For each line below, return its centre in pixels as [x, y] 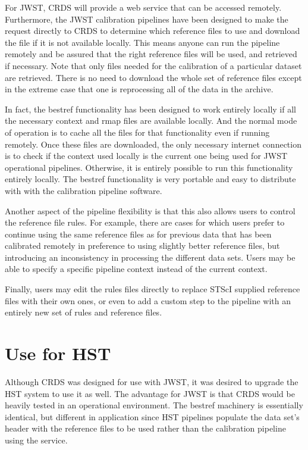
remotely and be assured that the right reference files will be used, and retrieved [151, 54]
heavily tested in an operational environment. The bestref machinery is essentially [154, 405]
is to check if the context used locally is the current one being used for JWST [146, 156]
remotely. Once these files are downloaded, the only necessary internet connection [153, 144]
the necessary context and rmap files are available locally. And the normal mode [151, 121]
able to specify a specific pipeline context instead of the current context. [136, 269]
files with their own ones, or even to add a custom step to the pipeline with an [148, 300]
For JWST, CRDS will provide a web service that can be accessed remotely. [143, 7]
